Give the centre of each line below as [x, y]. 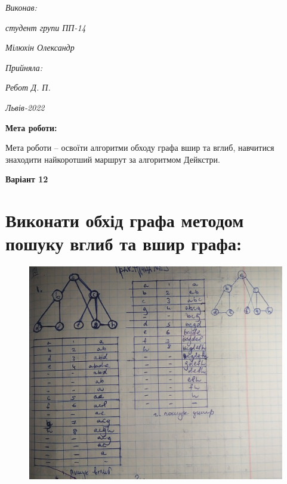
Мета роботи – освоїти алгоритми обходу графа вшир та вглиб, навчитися [140, 148]
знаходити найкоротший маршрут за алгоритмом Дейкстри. [113, 159]
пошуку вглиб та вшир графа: [124, 243]
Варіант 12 [27, 179]
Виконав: [21, 7]
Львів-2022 [25, 107]
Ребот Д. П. [28, 87]
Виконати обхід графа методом [125, 220]
